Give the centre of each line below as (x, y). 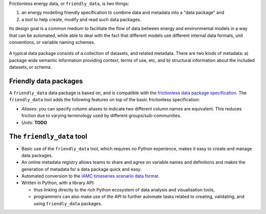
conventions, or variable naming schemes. (52, 42)
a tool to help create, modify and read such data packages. (81, 19)
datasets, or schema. (30, 67)
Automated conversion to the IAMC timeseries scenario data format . (91, 176)
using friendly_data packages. (68, 203)
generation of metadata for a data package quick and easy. (82, 169)
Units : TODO (34, 122)
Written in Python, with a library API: (58, 183)
